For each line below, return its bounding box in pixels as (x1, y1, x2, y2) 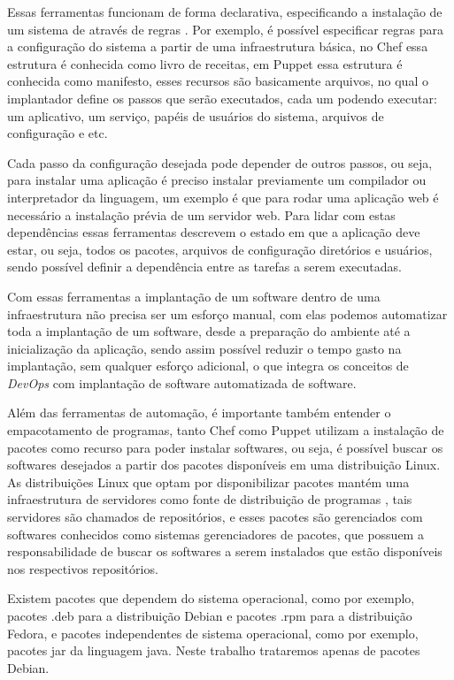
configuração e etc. (7, 124, 108, 142)
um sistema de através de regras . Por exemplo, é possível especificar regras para (7, 19, 443, 38)
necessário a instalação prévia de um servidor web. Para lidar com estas (7, 205, 396, 224)
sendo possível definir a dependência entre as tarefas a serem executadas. (7, 257, 402, 276)
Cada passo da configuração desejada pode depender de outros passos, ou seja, (7, 153, 433, 172)
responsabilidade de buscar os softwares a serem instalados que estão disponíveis (7, 542, 442, 561)
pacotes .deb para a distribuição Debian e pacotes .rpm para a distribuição (7, 607, 412, 624)
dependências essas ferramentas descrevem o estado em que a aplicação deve (7, 223, 420, 241)
